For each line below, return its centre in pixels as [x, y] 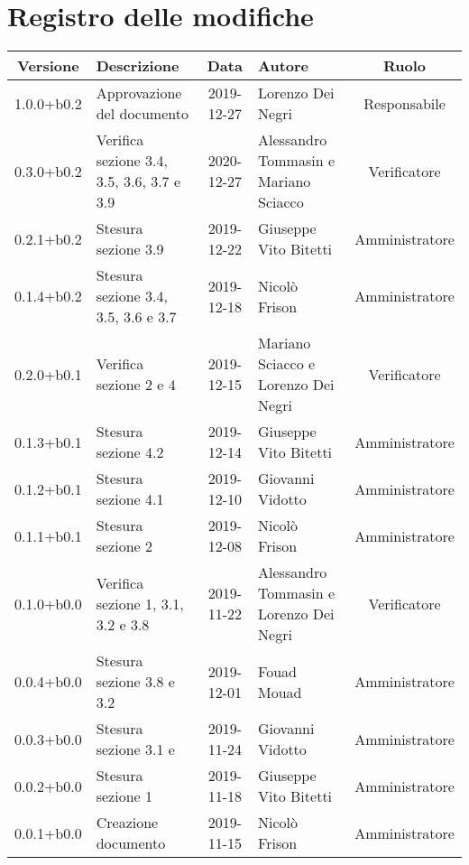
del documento [142, 114]
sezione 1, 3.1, [140, 603]
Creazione [127, 823]
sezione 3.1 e [135, 749]
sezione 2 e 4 [136, 385]
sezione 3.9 [130, 249]
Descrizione [138, 66]
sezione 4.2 [130, 452]
